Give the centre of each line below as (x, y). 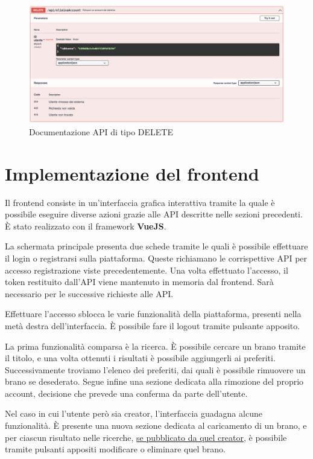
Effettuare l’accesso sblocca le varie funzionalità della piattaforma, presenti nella (153, 314)
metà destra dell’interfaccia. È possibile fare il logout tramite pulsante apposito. (153, 325)
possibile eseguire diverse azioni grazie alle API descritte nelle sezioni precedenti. (154, 214)
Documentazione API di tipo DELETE (101, 131)
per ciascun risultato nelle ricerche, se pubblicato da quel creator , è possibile (146, 437)
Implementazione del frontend (132, 173)
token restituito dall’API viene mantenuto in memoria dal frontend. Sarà (139, 282)
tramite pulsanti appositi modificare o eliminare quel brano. (115, 449)
